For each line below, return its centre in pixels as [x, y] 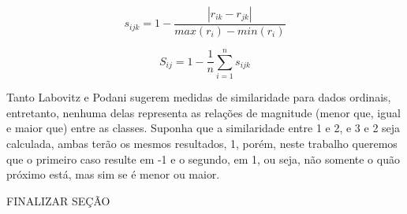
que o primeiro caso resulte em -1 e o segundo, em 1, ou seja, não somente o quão [203, 159]
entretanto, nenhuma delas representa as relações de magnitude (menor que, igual [203, 112]
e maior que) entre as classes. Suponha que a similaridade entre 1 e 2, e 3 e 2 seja [203, 128]
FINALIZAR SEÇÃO [58, 200]
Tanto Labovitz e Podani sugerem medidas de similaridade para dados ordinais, [199, 97]
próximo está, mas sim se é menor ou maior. [113, 174]
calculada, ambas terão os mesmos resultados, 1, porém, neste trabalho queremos [202, 143]
